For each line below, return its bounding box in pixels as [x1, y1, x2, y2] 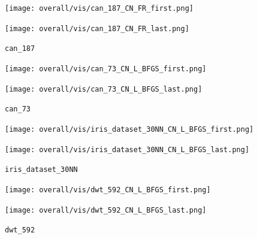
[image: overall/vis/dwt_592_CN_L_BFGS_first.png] [5, 185, 211, 194]
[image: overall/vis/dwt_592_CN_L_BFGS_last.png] [5, 205, 207, 214]
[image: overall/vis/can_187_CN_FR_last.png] [5, 24, 189, 33]
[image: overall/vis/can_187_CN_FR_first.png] [5, 4, 193, 13]
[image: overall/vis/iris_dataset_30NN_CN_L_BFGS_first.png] [5, 125, 254, 134]
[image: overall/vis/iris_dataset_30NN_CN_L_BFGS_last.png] [5, 145, 250, 154]
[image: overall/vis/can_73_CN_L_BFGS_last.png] [5, 84, 202, 93]
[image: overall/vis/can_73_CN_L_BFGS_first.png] [5, 64, 207, 73]
